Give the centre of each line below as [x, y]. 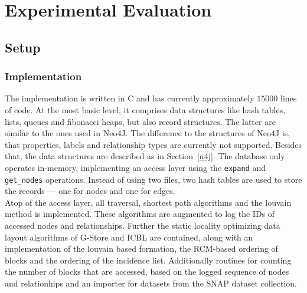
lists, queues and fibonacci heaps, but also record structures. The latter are [140, 121]
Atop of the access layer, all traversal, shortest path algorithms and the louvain [148, 202]
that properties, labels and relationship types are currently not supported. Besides [153, 144]
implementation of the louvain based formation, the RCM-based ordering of [141, 248]
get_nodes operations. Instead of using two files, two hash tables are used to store [153, 179]
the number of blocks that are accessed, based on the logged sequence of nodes [147, 271]
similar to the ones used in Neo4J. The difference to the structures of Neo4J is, [148, 133]
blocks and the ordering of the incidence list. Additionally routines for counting [148, 260]
